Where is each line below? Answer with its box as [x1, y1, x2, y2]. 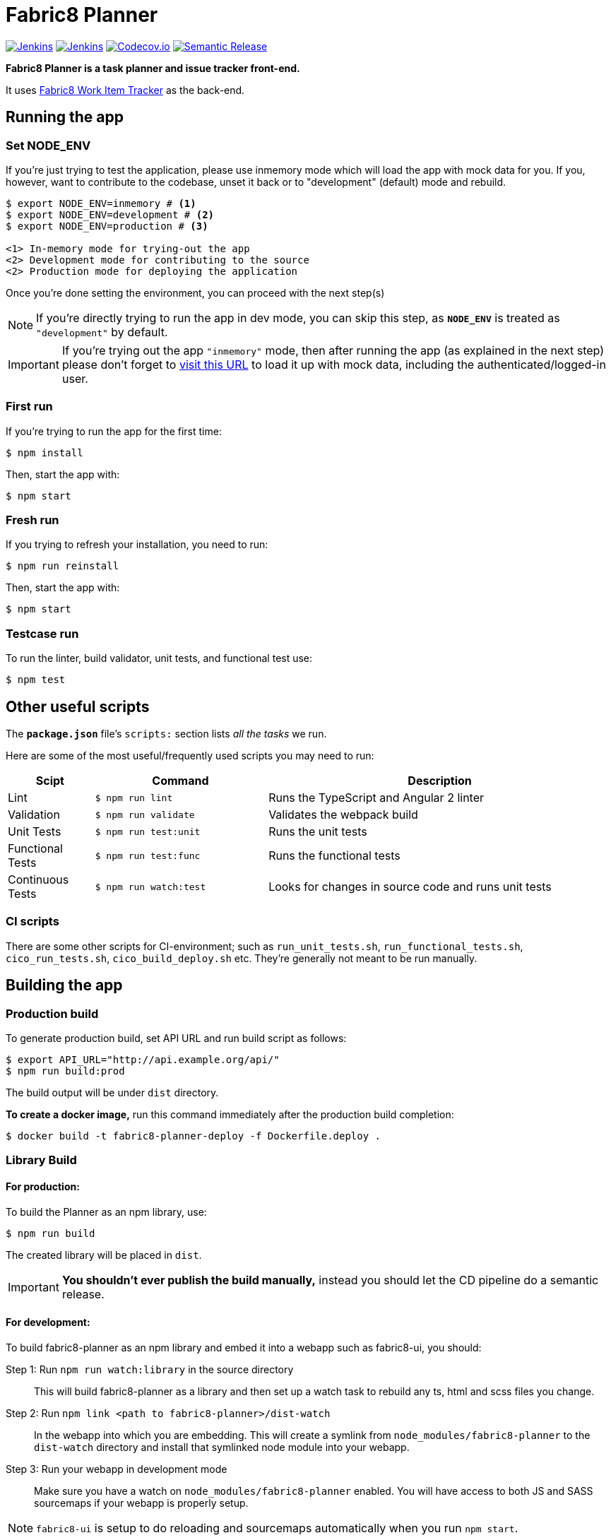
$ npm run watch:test [95, 881, 206, 892]
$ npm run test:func [95, 850, 201, 861]
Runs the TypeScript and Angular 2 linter [268, 790, 485, 805]
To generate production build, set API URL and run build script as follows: [6, 1032, 347, 1045]
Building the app [6, 976, 123, 995]
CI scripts [6, 914, 59, 929]
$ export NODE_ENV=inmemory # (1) [6, 197, 196, 209]
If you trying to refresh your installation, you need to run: [6, 538, 268, 551]
